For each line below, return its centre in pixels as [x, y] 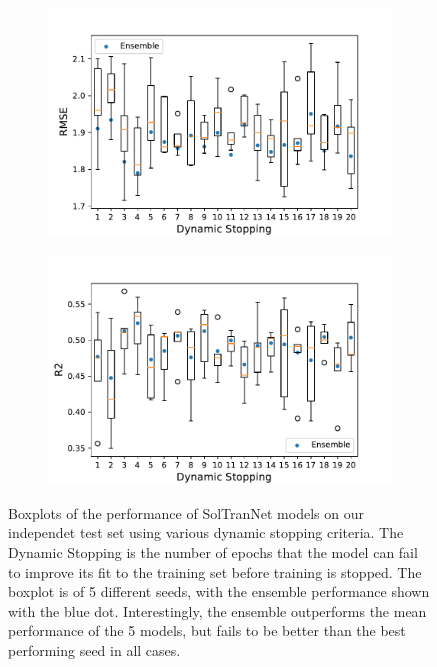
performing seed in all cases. [94, 650]
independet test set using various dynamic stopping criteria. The [206, 532]
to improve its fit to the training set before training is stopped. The [215, 571]
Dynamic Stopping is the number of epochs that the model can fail [213, 552]
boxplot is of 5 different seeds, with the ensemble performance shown [219, 591]
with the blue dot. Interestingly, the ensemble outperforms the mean [217, 610]
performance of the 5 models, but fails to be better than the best [207, 630]
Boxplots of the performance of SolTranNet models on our [186, 512]
